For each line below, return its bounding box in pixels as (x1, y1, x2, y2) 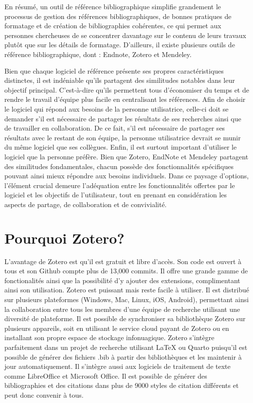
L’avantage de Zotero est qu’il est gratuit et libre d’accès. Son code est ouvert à (4, 256, 242, 266)
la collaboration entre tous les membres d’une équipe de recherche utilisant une (4, 304, 240, 314)
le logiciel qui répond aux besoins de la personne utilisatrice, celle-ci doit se (4, 103, 229, 114)
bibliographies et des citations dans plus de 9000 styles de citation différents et (4, 380, 239, 390)
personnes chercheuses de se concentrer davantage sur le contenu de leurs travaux (4, 30, 246, 40)
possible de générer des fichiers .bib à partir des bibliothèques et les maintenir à (4, 351, 242, 362)
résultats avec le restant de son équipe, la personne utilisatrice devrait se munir (4, 132, 241, 142)
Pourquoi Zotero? (4, 228, 125, 248)
